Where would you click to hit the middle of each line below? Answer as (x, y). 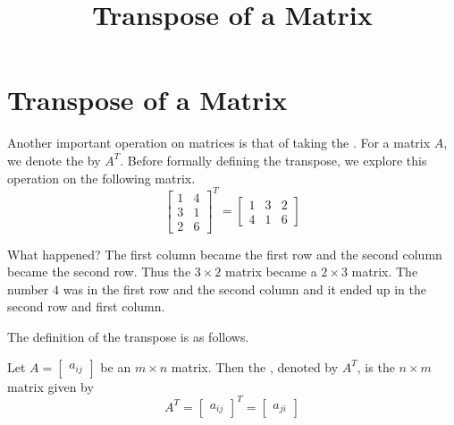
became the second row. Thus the (99, 272)
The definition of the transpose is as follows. (128, 337)
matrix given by (50, 386)
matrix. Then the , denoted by (255, 366)
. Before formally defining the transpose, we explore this (273, 160)
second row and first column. (86, 306)
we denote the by (54, 160)
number (28, 289)
